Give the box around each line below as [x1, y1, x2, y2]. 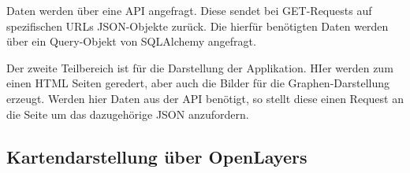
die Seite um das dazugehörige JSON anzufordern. [6, 105, 249, 122]
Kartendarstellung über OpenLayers [6, 144, 307, 168]
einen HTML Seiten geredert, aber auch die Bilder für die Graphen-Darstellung [6, 75, 390, 91]
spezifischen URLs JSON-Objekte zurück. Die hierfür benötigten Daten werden [6, 17, 389, 34]
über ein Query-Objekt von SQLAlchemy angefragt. [6, 33, 256, 50]
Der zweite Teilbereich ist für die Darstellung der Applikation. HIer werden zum [6, 59, 393, 75]
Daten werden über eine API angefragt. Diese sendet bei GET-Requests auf [6, 2, 372, 18]
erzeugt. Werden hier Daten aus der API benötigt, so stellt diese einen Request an [6, 90, 404, 106]
